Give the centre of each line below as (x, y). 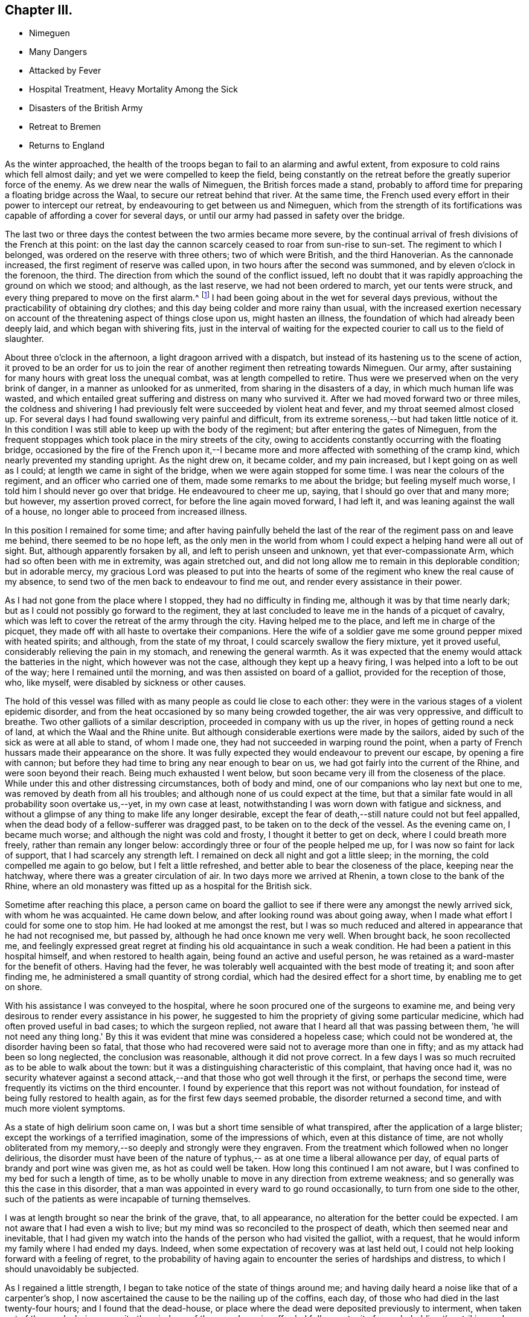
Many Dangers (58, 52)
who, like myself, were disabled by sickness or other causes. (126, 683)
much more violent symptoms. (65, 1109)
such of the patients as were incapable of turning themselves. (128, 1199)
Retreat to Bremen (65, 127)
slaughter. (24, 339)
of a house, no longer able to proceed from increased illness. (126, 512)
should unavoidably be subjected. (72, 1269)
